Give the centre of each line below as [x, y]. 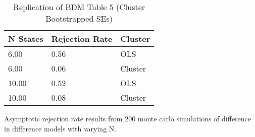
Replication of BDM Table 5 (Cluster [79, 7]
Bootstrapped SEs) [79, 18]
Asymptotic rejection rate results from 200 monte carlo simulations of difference [128, 118]
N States [26, 39]
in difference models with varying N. [60, 128]
